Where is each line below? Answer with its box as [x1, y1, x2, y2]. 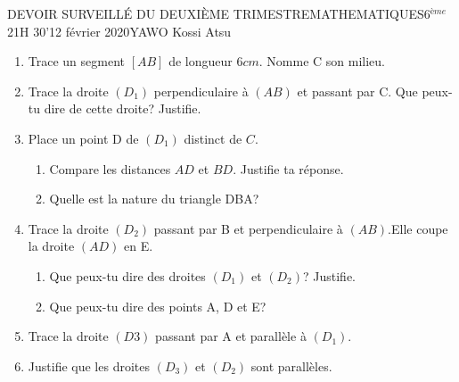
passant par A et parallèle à [155, 327, 307, 345]
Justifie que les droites [28, 356, 150, 375]
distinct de [184, 129, 242, 147]
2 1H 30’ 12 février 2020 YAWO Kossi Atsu [7, 21, 232, 40]
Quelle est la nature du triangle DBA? [49, 189, 259, 208]
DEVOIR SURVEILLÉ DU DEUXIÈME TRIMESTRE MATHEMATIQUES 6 [7, 4, 430, 22]
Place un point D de [28, 129, 139, 147]
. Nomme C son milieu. [258, 52, 385, 71]
